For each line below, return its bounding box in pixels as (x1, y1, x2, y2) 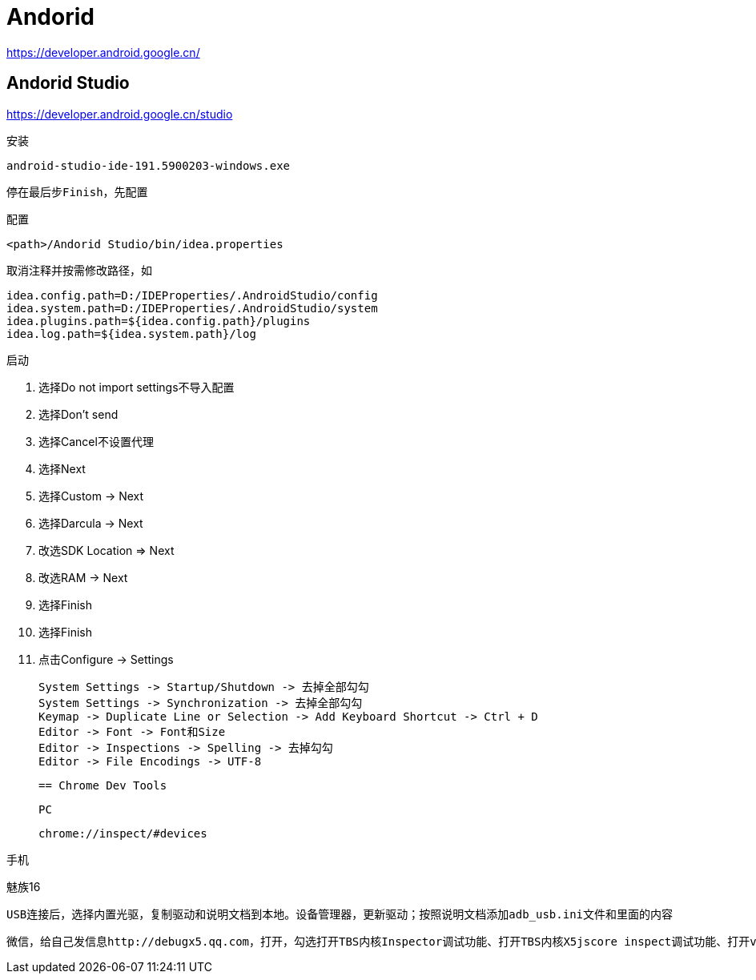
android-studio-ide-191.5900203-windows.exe (6, 159, 291, 172)
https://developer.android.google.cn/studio (6, 106, 233, 121)
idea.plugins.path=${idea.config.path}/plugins (6, 314, 311, 327)
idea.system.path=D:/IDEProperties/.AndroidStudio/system (6, 301, 378, 315)
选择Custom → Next (38, 488, 144, 503)
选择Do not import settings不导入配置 (38, 380, 235, 394)
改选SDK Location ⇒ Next (38, 543, 175, 557)
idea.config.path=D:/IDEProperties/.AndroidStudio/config (6, 288, 378, 302)
